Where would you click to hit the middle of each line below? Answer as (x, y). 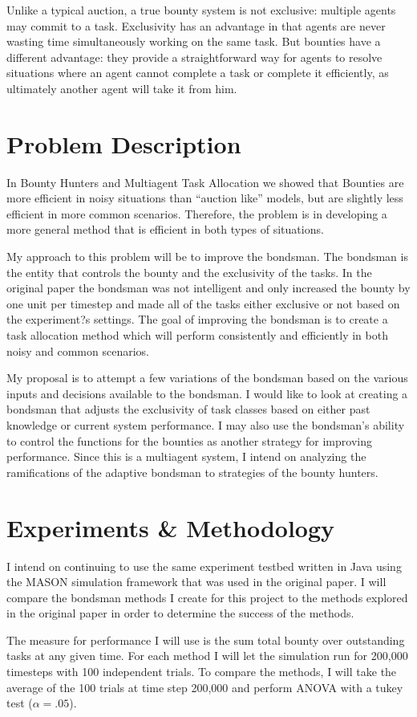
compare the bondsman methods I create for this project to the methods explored (207, 597)
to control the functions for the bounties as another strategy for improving (189, 440)
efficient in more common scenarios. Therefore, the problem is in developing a (197, 213)
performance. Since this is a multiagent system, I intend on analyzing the (186, 456)
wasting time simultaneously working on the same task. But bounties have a (194, 41)
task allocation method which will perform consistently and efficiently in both (197, 335)
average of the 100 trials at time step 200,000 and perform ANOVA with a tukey (205, 687)
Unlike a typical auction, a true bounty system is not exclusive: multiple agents (201, 10)
